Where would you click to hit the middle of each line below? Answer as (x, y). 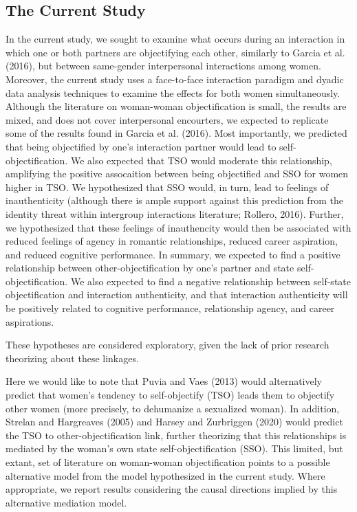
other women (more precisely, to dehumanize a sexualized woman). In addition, (173, 408)
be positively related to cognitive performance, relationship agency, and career (170, 308)
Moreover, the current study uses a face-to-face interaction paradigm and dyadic (175, 79)
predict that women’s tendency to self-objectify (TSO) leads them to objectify (170, 395)
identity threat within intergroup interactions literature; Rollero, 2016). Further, (175, 213)
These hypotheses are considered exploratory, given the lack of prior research (167, 345)
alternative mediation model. (66, 502)
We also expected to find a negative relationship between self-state (210, 281)
